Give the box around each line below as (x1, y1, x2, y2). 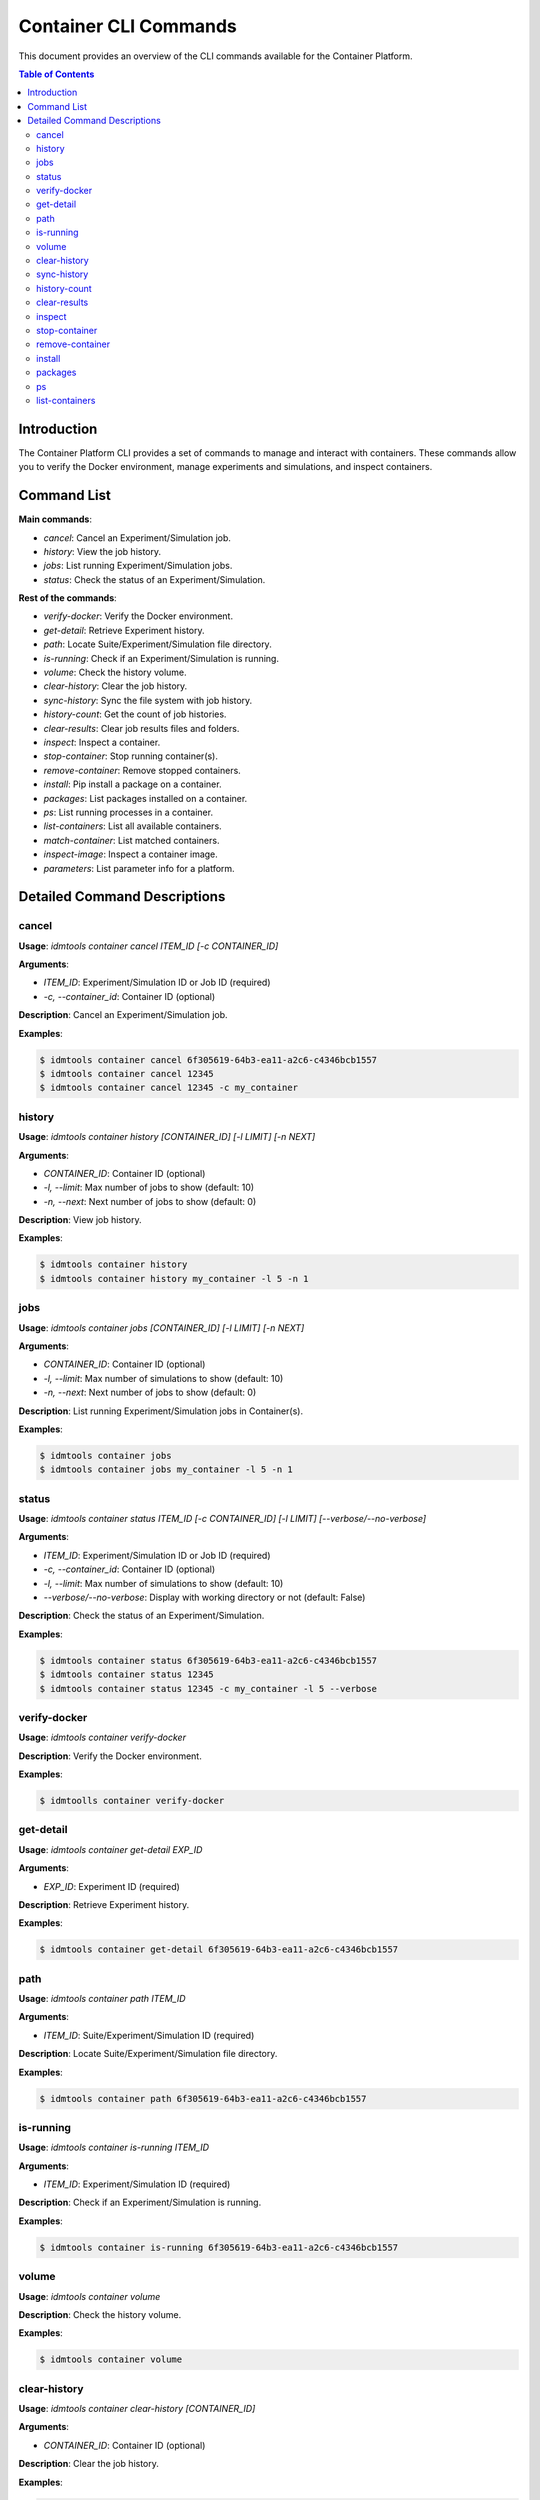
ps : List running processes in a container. (43, 806, 214, 818)
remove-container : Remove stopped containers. (43, 764, 242, 776)
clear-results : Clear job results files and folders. (43, 722, 240, 734)
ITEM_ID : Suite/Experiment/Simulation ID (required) (43, 2029, 255, 2041)
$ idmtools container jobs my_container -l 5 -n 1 (39, 1464, 294, 1475)
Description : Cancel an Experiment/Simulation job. (18, 1009, 229, 1021)
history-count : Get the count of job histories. (43, 708, 227, 720)
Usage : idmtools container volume (18, 2290, 161, 2302)
